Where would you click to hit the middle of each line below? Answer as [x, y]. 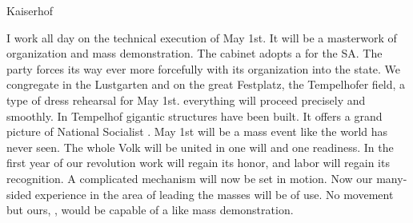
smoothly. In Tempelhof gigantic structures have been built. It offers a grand [194, 115]
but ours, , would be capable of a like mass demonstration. [150, 210]
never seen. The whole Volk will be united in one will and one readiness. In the [200, 147]
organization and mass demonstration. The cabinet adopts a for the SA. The [194, 53]
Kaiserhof [30, 10]
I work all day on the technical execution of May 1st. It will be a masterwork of [202, 37]
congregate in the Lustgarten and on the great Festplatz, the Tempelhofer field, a [206, 84]
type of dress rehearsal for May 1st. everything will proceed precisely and [186, 100]
